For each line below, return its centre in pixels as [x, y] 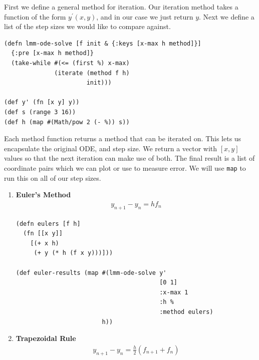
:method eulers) [186, 312]
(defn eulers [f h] [48, 224]
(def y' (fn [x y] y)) [42, 102]
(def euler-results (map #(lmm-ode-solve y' [91, 273]
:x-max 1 [174, 292]
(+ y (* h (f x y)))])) [73, 253]
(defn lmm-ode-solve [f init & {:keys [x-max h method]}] [103, 43]
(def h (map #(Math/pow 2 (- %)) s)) [67, 122]
